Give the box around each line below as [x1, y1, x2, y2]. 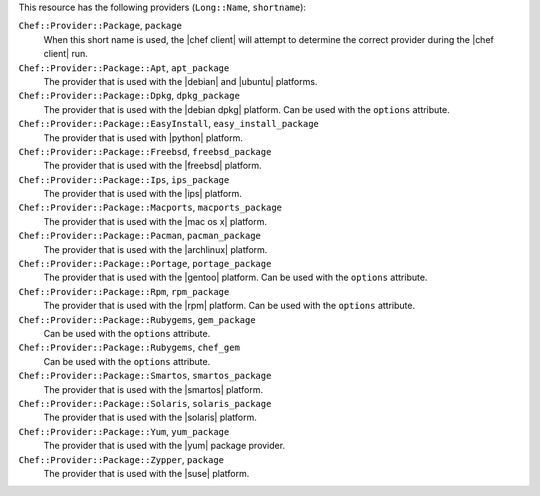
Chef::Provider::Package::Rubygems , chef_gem [18, 341, 240, 354]
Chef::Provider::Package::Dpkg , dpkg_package [18, 90, 240, 102]
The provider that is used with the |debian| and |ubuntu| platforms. [43, 75, 318, 87]
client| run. [43, 48, 89, 60]
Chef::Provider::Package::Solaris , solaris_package [18, 397, 272, 409]
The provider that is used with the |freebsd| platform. [43, 160, 262, 172]
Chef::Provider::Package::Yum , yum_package [18, 425, 230, 437]
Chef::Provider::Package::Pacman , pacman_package [18, 230, 262, 242]
